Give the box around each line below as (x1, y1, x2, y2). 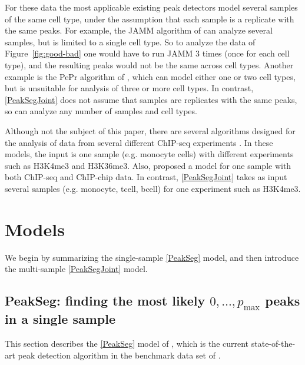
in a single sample (5, 310, 116, 328)
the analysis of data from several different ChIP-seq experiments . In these (5, 136, 273, 148)
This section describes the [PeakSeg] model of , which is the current (5, 337, 249, 350)
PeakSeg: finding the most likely (5, 291, 205, 310)
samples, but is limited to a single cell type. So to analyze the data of (5, 35, 256, 48)
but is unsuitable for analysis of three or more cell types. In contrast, (5, 82, 254, 94)
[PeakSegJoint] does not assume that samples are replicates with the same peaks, (5, 93, 297, 105)
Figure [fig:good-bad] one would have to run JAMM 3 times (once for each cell (5, 47, 290, 59)
